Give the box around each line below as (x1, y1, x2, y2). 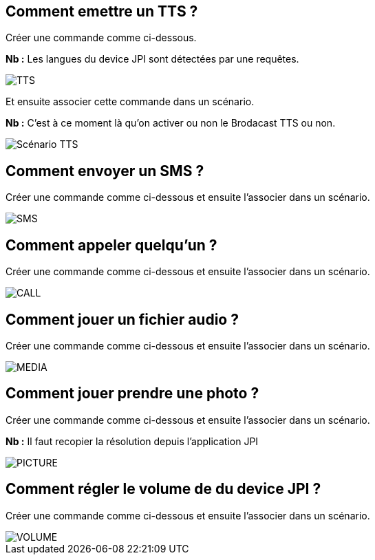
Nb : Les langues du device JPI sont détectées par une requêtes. (6, 53, 299, 65)
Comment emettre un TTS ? (6, 3, 198, 20)
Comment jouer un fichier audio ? (6, 310, 239, 328)
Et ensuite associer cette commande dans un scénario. (6, 96, 255, 108)
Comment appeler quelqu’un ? (6, 236, 217, 254)
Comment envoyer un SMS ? (6, 162, 204, 180)
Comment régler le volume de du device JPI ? (6, 480, 321, 498)
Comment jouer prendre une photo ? (6, 385, 259, 402)
